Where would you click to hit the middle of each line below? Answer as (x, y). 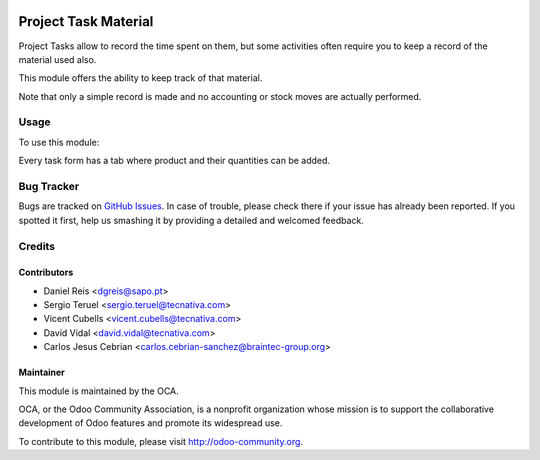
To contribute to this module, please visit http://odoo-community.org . (161, 441)
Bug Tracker (49, 186)
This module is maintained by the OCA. (98, 391)
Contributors (46, 272)
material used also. (57, 59)
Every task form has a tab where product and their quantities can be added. (174, 161)
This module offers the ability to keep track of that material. (140, 78)
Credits (36, 246)
